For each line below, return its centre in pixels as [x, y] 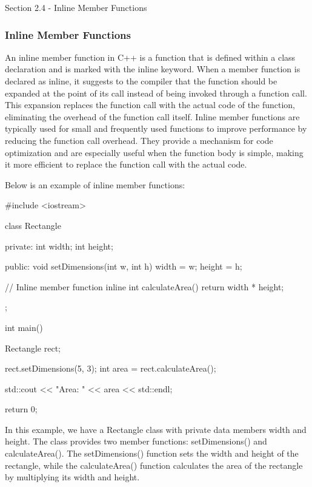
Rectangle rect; [33, 348]
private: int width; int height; [59, 246]
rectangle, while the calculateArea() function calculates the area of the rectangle [154, 465]
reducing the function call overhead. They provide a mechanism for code [139, 140]
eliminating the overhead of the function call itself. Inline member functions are [152, 116]
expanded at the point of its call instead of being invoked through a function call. [156, 93]
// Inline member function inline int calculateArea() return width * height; [144, 286]
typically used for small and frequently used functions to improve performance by [156, 128]
